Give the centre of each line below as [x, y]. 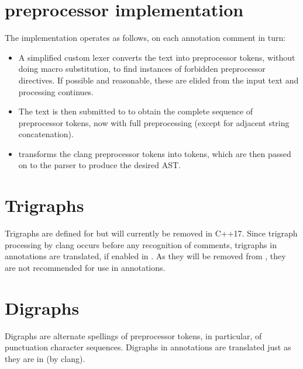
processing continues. [56, 91]
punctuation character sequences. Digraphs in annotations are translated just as [148, 347]
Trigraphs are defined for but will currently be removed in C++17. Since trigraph [151, 233]
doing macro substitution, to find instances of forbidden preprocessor [142, 69]
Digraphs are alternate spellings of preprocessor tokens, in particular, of [133, 335]
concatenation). [46, 134]
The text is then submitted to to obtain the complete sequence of [136, 111]
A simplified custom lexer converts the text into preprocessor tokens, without [157, 57]
